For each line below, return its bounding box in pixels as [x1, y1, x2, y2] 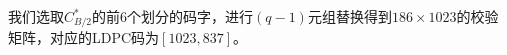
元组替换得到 [307, 6, 392, 26]
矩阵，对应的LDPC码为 [8, 27, 160, 48]
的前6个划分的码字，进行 [92, 6, 254, 26]
